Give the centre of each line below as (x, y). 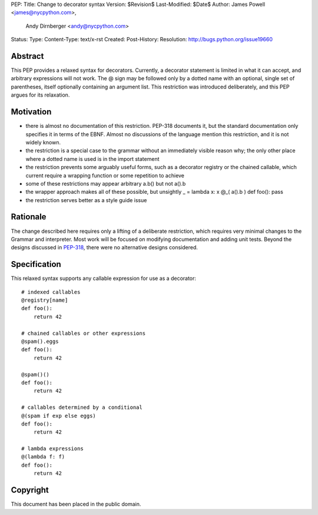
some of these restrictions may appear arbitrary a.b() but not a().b (106, 183)
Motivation (31, 112)
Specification (36, 264)
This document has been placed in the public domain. (76, 504)
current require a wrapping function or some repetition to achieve (105, 175)
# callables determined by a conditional (82, 407)
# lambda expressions (52, 449)
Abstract (27, 56)
